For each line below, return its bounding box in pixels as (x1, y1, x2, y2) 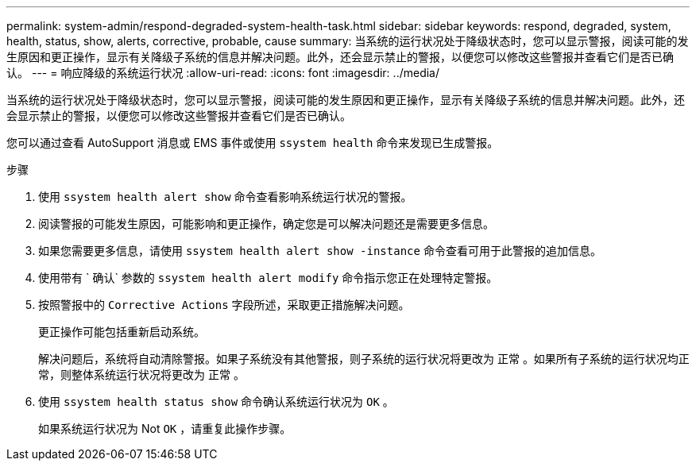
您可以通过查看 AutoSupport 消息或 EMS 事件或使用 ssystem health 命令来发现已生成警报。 (6, 136, 499, 149)
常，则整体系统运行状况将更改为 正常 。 (38, 368, 245, 381)
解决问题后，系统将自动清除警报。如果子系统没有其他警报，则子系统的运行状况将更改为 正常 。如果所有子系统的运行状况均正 (38, 352, 690, 365)
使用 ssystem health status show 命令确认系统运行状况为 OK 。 (38, 395, 394, 408)
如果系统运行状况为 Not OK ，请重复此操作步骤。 (38, 422, 292, 435)
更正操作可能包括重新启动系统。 (38, 325, 205, 338)
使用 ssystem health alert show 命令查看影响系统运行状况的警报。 (38, 190, 412, 203)
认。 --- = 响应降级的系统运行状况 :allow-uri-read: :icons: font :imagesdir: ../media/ (6, 66, 440, 79)
